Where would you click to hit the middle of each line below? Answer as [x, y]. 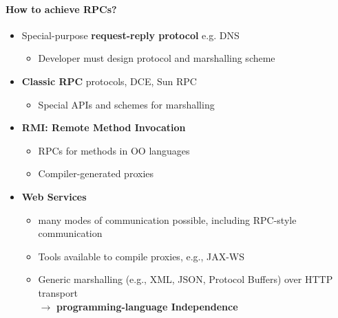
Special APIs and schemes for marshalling [126, 104]
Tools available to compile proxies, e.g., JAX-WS [141, 256]
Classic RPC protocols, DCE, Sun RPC [109, 81]
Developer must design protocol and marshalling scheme [157, 58]
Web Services [54, 196]
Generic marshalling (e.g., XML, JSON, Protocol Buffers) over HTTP [186, 279]
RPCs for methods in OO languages [114, 150]
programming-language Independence [147, 306]
